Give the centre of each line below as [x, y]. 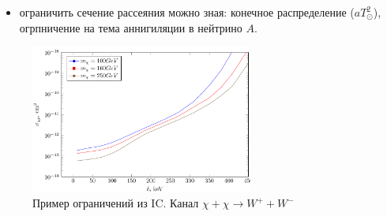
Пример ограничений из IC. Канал [116, 203]
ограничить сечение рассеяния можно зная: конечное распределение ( [187, 12]
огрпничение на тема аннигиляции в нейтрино [131, 27]
